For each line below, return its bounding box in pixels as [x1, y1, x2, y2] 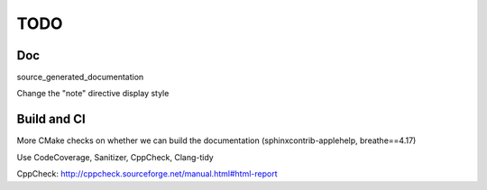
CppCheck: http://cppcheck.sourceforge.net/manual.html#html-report [16, 168, 278, 179]
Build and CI [16, 112, 86, 127]
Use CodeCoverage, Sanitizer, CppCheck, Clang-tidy [16, 151, 214, 162]
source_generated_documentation [16, 72, 144, 83]
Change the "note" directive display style [16, 88, 170, 99]
